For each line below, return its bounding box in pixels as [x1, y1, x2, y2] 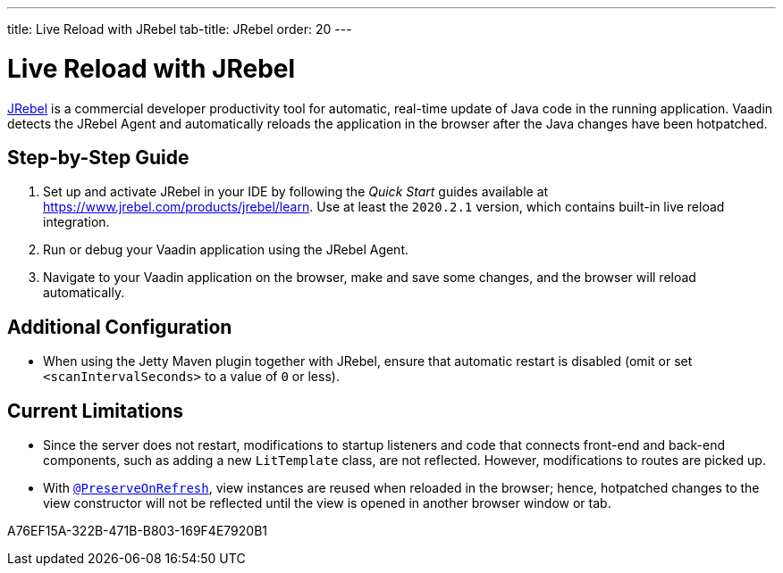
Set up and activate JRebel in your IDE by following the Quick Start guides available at [43, 184, 549, 200]
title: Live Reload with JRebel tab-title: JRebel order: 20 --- [7, 21, 352, 37]
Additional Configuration [7, 315, 232, 338]
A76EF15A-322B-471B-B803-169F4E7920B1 [7, 523, 267, 539]
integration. [43, 214, 110, 230]
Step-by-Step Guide [7, 145, 189, 169]
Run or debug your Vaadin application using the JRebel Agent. [43, 242, 409, 258]
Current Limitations [7, 399, 184, 422]
